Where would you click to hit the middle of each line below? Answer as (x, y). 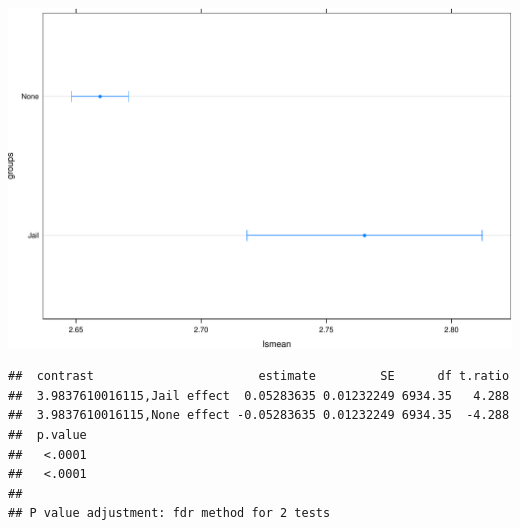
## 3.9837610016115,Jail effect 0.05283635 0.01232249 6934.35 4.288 (259, 395)
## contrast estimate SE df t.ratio (259, 376)
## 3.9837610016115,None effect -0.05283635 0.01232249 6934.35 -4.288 (259, 415)
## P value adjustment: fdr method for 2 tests (169, 513)
